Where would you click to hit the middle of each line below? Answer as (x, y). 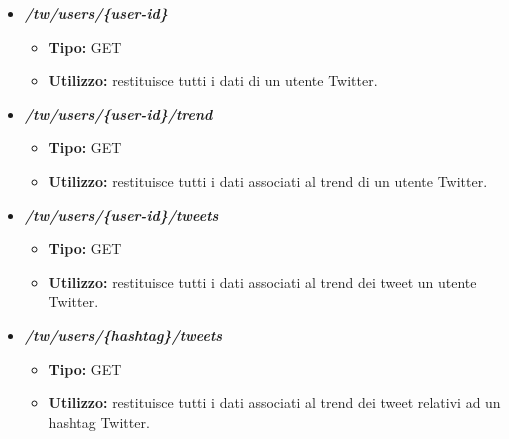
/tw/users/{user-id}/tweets (121, 214)
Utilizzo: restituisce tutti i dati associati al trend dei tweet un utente (262, 281)
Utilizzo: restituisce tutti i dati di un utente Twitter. (213, 80)
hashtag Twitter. (99, 421)
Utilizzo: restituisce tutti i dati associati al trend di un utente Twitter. (268, 180)
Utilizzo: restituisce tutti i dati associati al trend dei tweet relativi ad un (274, 402)
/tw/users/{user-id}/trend (118, 113)
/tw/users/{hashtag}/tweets (123, 334)
